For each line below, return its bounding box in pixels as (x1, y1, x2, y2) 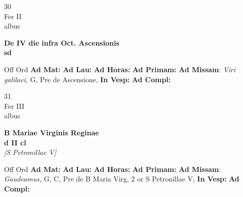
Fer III (4, 100, 25, 111)
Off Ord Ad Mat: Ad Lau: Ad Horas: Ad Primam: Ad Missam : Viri (4, 64, 235, 74)
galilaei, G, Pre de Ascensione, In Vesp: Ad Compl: (4, 74, 171, 84)
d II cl (4, 137, 26, 147)
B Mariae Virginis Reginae (4, 127, 99, 137)
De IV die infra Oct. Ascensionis (4, 37, 119, 48)
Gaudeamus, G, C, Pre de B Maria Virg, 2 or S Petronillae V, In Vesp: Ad (4, 173, 239, 184)
